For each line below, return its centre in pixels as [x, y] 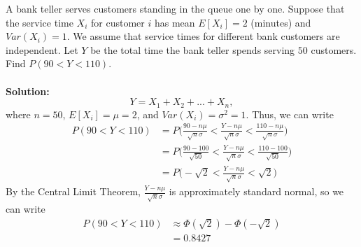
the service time [40, 22]
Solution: [28, 91]
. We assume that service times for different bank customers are [203, 36]
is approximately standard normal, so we [256, 191]
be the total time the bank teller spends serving [193, 49]
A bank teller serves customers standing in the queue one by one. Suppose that [175, 8]
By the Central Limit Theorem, [73, 191]
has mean [175, 22]
